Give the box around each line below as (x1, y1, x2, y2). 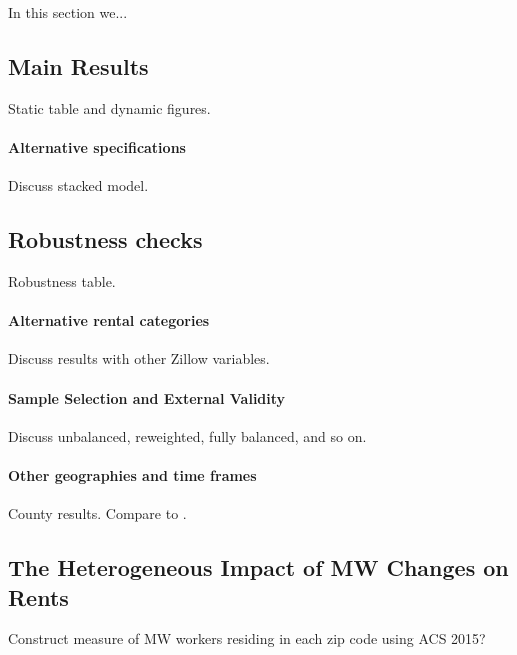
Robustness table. (8, 270, 116, 291)
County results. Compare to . (8, 503, 187, 524)
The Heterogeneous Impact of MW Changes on (8, 552, 509, 583)
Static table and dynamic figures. (8, 97, 211, 118)
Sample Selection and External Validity (8, 387, 286, 408)
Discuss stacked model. (8, 175, 149, 196)
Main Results (8, 50, 149, 81)
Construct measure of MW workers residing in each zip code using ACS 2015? (8, 628, 486, 649)
